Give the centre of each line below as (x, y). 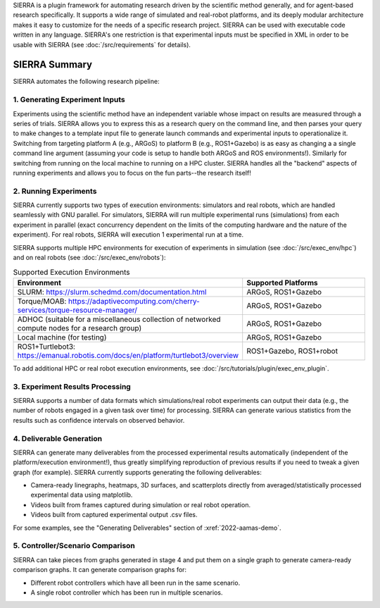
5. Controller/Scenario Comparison (74, 546)
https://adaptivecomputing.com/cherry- (134, 301)
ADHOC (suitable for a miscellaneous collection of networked (119, 319)
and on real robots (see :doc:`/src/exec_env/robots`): (89, 258)
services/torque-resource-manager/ (77, 310)
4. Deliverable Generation (57, 438)
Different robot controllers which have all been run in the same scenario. (135, 583)
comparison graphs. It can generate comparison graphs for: (100, 570)
